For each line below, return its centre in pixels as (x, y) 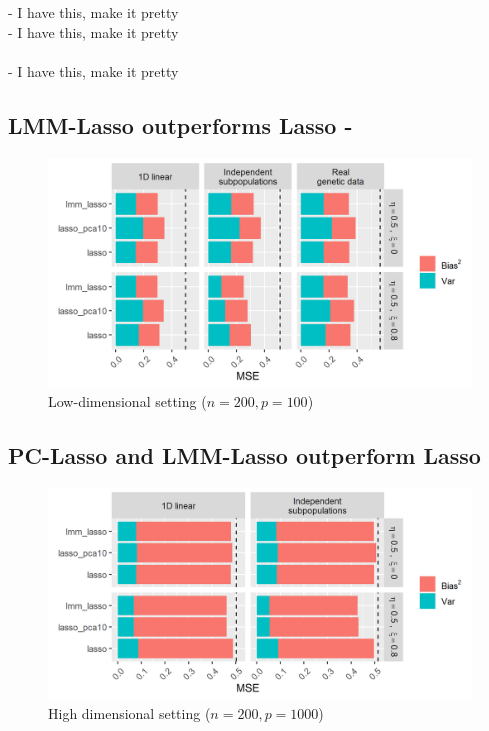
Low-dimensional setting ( (127, 400)
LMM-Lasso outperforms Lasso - (180, 124)
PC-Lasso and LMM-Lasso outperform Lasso (244, 454)
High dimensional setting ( (129, 712)
